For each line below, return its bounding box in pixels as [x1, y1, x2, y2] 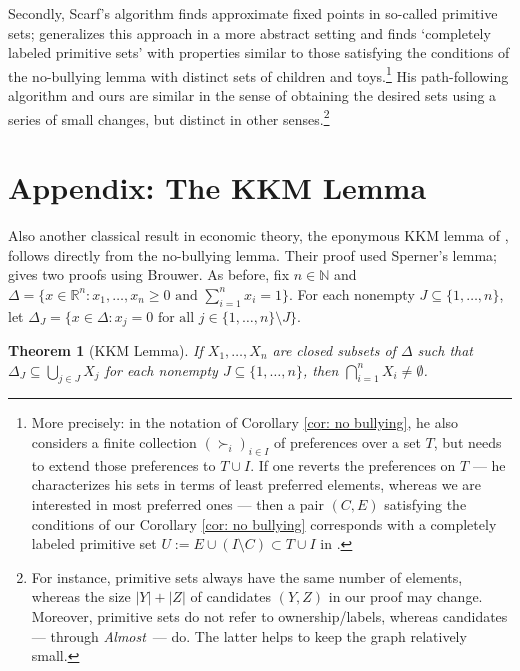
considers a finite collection [31, 432, 197, 453]
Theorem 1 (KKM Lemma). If [8, 340, 203, 361]
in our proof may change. [328, 586, 483, 607]
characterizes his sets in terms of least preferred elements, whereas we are [31, 474, 481, 495]
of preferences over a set [274, 432, 421, 453]
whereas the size [31, 586, 131, 607]
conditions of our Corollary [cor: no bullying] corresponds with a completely [31, 513, 497, 534]
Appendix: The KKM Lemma [8, 167, 427, 208]
